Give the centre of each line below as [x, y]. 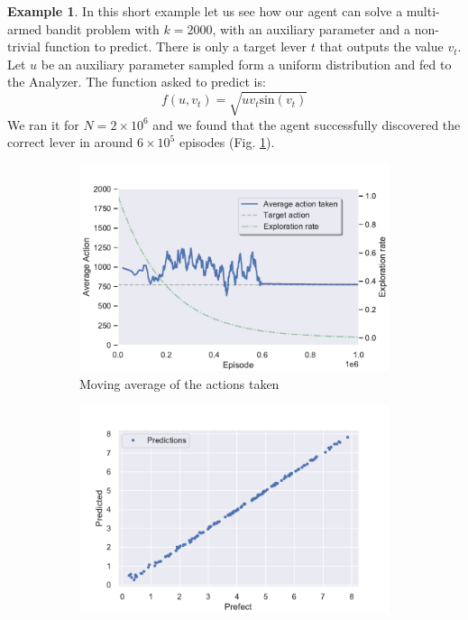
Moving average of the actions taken [179, 383]
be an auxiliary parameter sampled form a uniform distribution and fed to [246, 64]
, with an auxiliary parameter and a [311, 28]
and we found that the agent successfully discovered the [307, 124]
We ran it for [43, 124]
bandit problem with [102, 28]
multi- [423, 11]
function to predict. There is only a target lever [176, 46]
